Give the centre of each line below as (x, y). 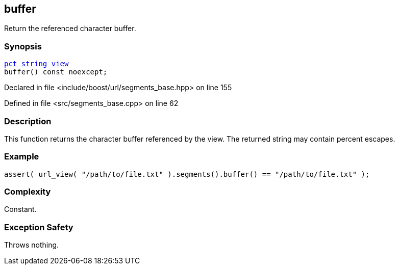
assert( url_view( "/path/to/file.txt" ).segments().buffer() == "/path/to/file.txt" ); (187, 174)
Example (22, 157)
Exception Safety (39, 227)
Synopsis (23, 46)
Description (28, 121)
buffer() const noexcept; (56, 72)
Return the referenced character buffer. (70, 29)
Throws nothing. (32, 245)
